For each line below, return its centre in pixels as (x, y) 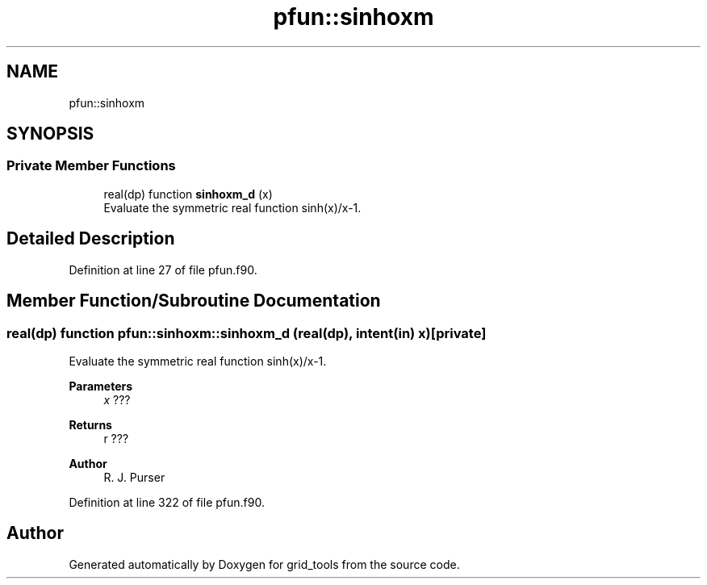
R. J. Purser (134, 477)
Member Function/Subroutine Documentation (194, 301)
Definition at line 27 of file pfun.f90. (163, 270)
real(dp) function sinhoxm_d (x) (188, 194)
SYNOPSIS (50, 134)
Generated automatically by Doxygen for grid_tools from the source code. (264, 564)
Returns (90, 424)
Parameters (101, 386)
